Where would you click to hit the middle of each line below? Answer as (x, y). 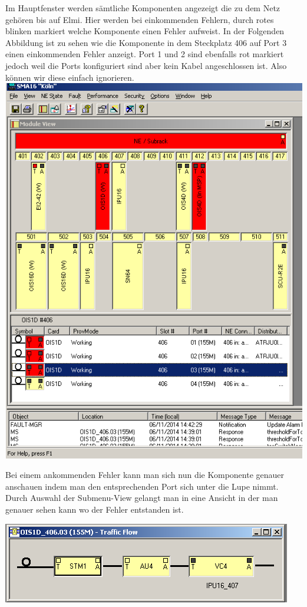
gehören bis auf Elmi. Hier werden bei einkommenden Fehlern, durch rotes (140, 19)
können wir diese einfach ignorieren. (70, 77)
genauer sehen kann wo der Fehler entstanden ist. (95, 509)
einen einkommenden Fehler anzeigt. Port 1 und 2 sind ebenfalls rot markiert (145, 54)
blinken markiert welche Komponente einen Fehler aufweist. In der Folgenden (145, 31)
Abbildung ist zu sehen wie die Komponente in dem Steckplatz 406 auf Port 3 (146, 42)
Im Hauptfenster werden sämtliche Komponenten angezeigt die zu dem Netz (143, 8)
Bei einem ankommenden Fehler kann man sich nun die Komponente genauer (145, 475)
